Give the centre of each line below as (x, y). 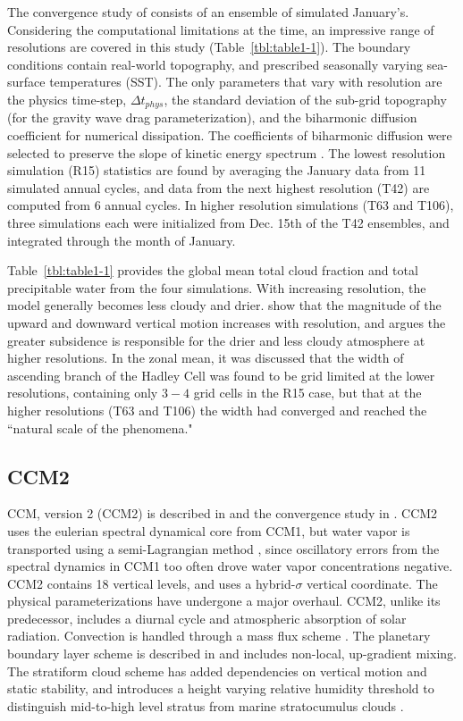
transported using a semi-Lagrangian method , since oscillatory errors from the (223, 548)
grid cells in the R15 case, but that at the (307, 393)
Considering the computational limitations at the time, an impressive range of (221, 29)
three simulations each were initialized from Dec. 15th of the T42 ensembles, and (228, 222)
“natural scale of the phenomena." (100, 428)
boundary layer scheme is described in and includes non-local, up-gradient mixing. (232, 654)
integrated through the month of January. (122, 240)
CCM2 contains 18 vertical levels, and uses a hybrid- (152, 583)
